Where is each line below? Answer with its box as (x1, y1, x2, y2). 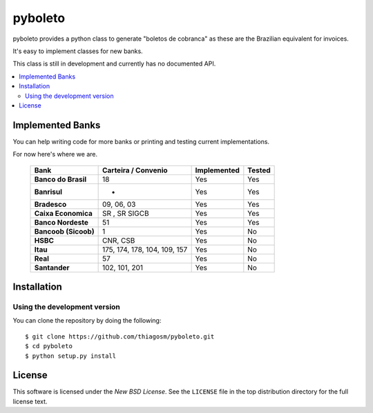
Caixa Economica (34, 208, 93, 218)
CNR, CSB (102, 235, 135, 245)
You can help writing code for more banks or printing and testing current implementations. (12, 137, 269, 145)
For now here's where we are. (12, 150, 98, 159)
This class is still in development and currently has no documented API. (12, 59, 216, 68)
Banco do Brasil (34, 174, 87, 184)
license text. (12, 397, 48, 405)
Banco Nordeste (34, 217, 89, 227)
